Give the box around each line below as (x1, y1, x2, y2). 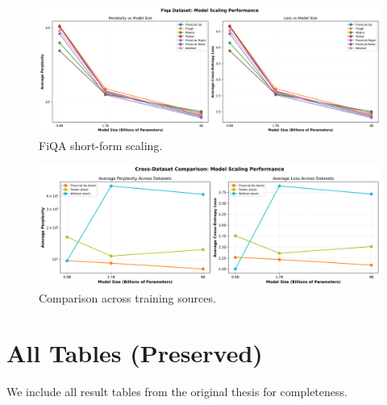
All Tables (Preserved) (6, 336, 263, 370)
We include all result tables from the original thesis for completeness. (6, 383, 347, 400)
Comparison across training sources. (39, 289, 216, 306)
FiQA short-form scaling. (39, 136, 163, 153)
